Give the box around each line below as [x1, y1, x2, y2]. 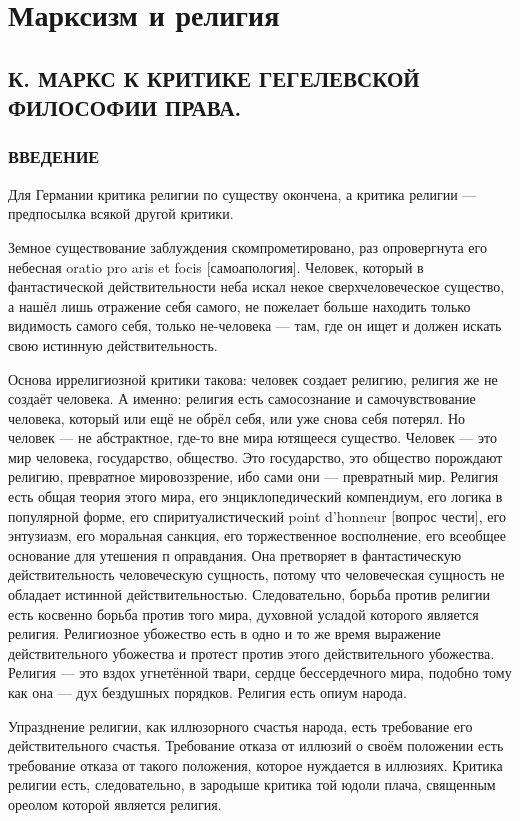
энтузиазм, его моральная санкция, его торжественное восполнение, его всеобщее [8, 525, 506, 546]
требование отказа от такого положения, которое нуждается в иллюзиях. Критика [8, 754, 503, 775]
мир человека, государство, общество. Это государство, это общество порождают [8, 446, 503, 467]
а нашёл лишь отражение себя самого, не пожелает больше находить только [8, 295, 471, 316]
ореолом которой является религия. [8, 793, 222, 814]
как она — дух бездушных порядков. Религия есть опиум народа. [8, 682, 407, 703]
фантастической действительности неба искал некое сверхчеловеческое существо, [8, 276, 505, 297]
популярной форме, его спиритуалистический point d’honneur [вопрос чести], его [8, 505, 506, 526]
